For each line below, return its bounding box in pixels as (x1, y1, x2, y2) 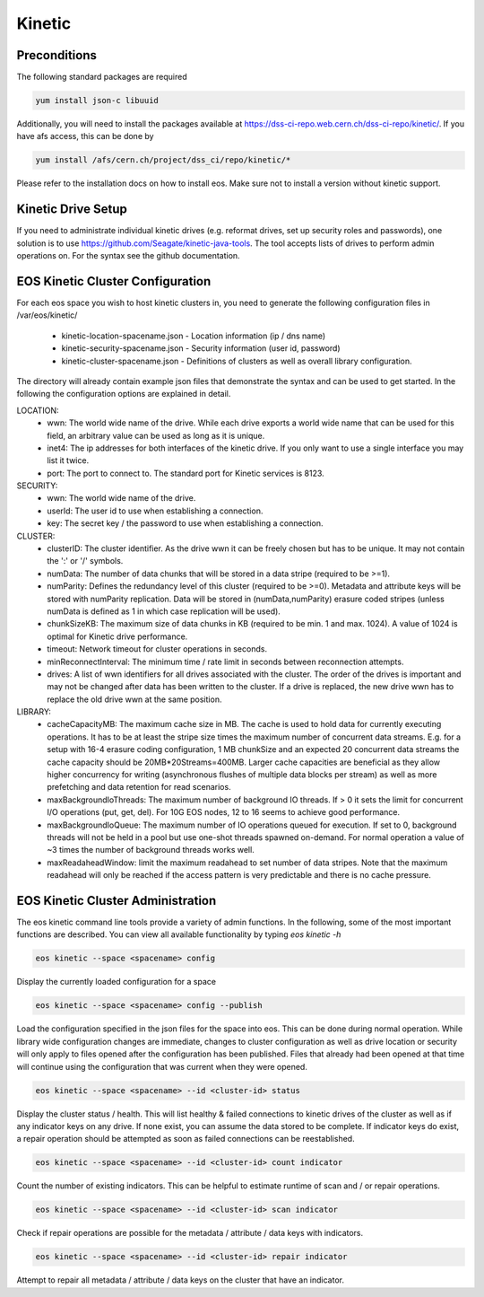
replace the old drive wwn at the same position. (47, 694, 222, 705)
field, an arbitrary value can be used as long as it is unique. (47, 430, 265, 441)
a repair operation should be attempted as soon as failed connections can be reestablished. (16, 1134, 355, 1144)
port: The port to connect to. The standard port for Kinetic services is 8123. (47, 468, 324, 478)
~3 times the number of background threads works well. (47, 845, 255, 855)
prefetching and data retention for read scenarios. (47, 782, 232, 793)
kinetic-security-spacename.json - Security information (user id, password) (61, 343, 341, 354)
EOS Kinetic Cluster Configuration (16, 274, 212, 289)
